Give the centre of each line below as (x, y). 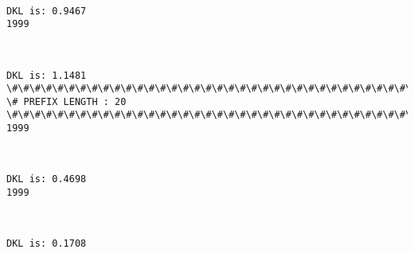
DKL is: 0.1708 (47, 244)
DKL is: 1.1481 (47, 75)
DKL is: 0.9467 (47, 11)
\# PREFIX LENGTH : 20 (66, 101)
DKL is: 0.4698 (47, 179)
